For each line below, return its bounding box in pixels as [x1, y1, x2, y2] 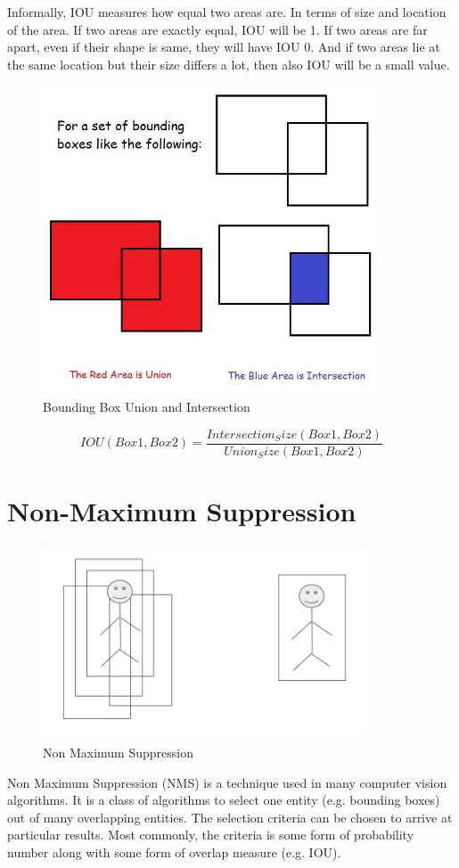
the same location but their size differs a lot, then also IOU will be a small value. [7, 54, 450, 73]
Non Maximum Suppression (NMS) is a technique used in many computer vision [7, 773, 447, 791]
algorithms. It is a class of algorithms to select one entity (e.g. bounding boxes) [7, 790, 440, 809]
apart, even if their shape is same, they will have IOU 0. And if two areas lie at [7, 37, 440, 56]
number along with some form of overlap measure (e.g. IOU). [7, 842, 341, 861]
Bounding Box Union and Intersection [43, 397, 250, 416]
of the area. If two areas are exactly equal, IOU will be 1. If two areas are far [7, 20, 428, 38]
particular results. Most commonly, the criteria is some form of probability [7, 825, 414, 844]
